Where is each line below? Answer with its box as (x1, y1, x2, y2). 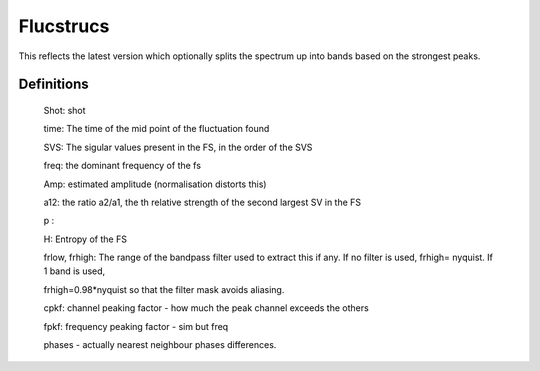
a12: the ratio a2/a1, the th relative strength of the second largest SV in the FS (43, 196, 362, 208)
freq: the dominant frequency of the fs (43, 160, 202, 172)
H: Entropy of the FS (43, 233, 127, 245)
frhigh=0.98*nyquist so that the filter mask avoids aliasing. (43, 283, 285, 295)
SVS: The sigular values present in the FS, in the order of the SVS (43, 141, 313, 153)
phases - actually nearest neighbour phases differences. (43, 339, 277, 351)
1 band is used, (43, 265, 106, 277)
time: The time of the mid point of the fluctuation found (43, 123, 270, 135)
